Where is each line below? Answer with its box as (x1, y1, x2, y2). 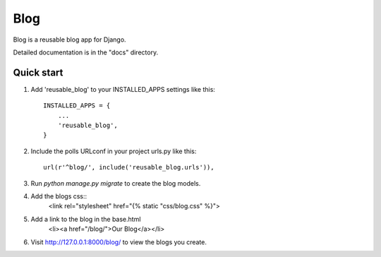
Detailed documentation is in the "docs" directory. (13, 48, 159, 56)
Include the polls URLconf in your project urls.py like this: (30, 147, 197, 155)
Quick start (13, 66, 64, 78)
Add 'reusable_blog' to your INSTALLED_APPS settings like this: (30, 85, 215, 93)
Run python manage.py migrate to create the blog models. (30, 179, 201, 187)
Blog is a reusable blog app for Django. (13, 35, 126, 44)
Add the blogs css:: (30, 191, 87, 201)
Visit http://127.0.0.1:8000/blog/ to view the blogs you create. (30, 237, 207, 246)
